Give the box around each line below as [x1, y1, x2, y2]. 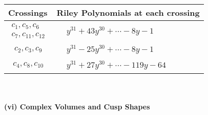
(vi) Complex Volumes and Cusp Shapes [4, 101, 150, 112]
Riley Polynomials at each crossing [56, 7, 200, 18]
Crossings [8, 7, 48, 18]
